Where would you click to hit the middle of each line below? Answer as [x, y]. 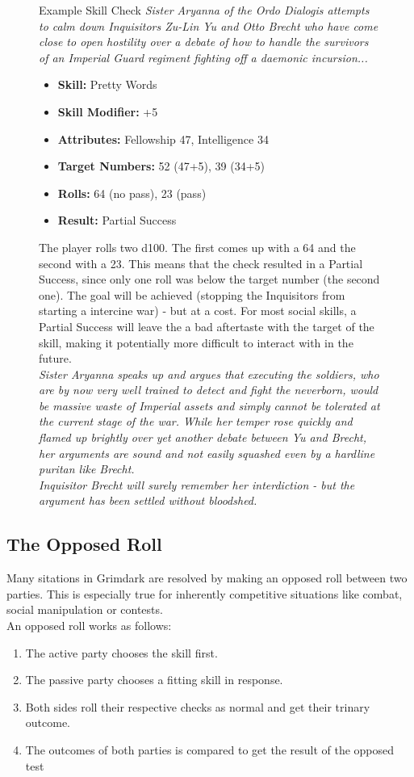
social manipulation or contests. [85, 609]
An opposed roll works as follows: [89, 626]
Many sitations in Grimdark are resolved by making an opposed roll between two [207, 578]
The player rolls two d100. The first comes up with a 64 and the [197, 247]
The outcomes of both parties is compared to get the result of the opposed [210, 749]
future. [55, 358]
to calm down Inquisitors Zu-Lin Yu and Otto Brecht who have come [209, 25]
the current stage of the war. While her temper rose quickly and [196, 421]
